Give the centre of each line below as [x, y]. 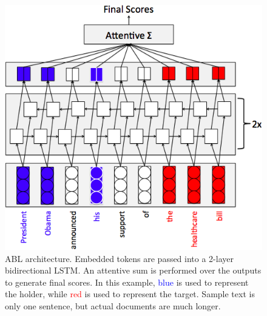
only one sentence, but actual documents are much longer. [113, 305]
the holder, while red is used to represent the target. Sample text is [130, 294]
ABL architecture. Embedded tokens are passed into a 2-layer [119, 258]
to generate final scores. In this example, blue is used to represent [127, 282]
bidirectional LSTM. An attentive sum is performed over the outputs [133, 270]
